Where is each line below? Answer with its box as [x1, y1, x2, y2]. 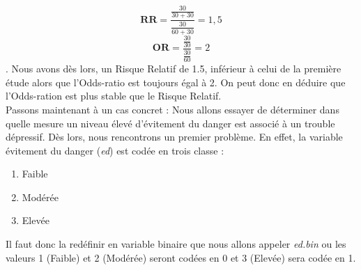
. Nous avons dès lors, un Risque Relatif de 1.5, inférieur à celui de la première [6, 61, 341, 76]
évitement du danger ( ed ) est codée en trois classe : [6, 143, 224, 157]
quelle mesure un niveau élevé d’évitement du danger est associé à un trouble [6, 116, 335, 130]
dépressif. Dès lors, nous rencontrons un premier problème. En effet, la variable [6, 129, 343, 144]
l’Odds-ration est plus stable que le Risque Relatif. [6, 88, 222, 103]
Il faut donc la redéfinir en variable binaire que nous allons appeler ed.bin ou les [6, 237, 346, 251]
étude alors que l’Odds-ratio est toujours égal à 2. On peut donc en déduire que [6, 74, 346, 89]
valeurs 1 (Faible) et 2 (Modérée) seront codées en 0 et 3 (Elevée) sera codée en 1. [6, 250, 356, 264]
